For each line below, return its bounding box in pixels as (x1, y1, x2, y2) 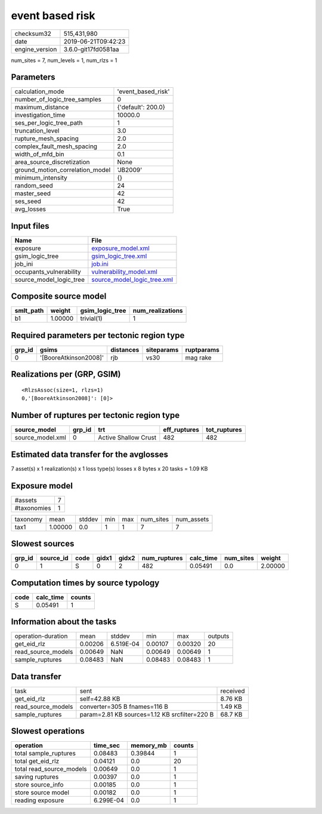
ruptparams (185, 346, 220, 354)
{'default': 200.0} (117, 103, 166, 112)
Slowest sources (11, 539, 75, 549)
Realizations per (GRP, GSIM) (11, 369, 121, 379)
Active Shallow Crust (98, 434, 157, 442)
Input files (11, 221, 50, 231)
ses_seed (14, 197, 42, 205)
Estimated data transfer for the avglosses (11, 449, 169, 459)
